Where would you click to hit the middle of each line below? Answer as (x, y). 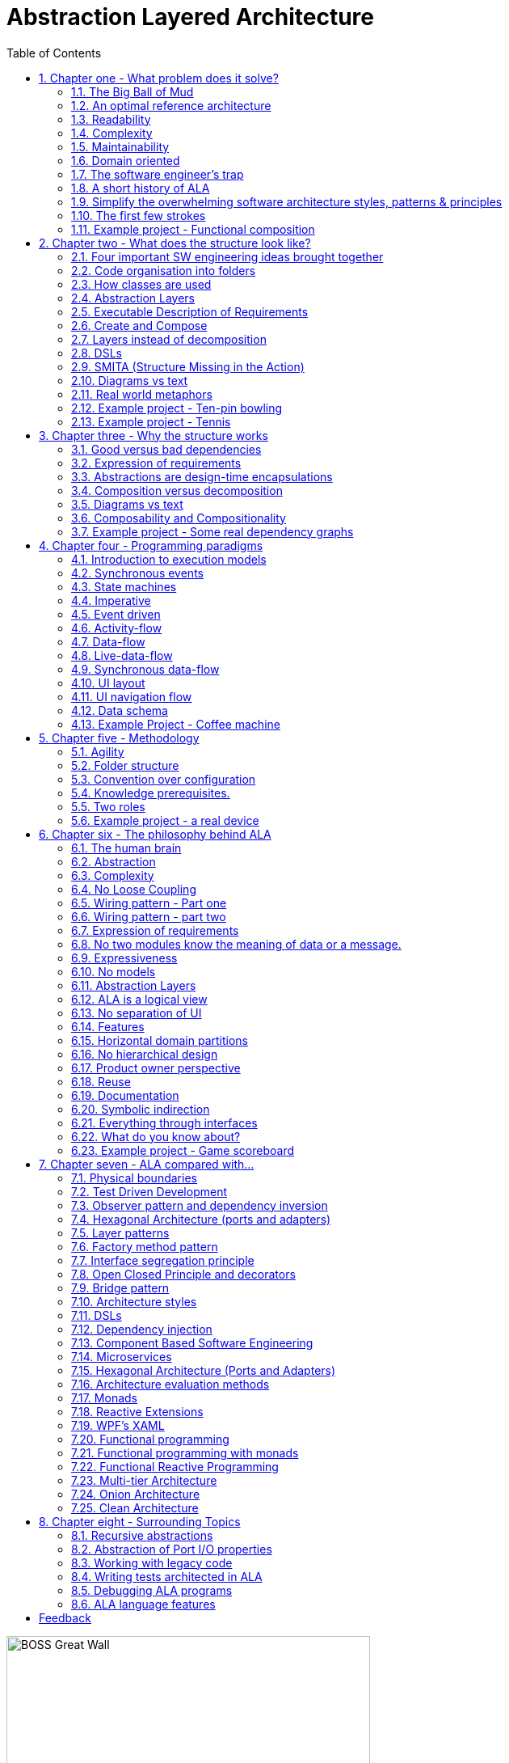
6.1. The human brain (126, 848)
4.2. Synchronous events (137, 573)
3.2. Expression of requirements (156, 463)
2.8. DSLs (97, 353)
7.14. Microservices (122, 1356)
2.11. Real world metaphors (142, 394)
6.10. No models (114, 971)
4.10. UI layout (108, 683)
